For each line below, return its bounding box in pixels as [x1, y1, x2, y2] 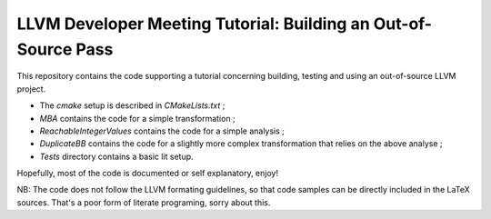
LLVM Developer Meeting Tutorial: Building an [16, 14, 370, 34]
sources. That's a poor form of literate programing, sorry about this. [16, 196, 271, 208]
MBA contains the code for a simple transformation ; [39, 113, 235, 124]
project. [16, 83, 46, 95]
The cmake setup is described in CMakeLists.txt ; [39, 100, 225, 111]
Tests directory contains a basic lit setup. [39, 151, 195, 162]
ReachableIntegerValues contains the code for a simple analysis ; [39, 125, 286, 136]
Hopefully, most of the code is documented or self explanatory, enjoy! [16, 168, 279, 179]
